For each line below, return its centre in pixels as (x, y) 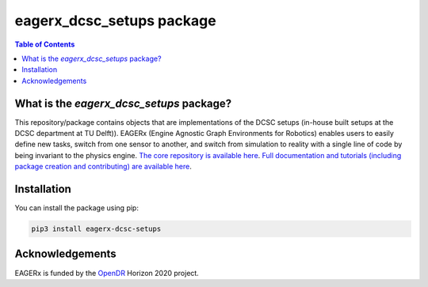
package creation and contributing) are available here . (103, 167)
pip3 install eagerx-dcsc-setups (96, 229)
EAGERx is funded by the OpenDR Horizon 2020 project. (107, 273)
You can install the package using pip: (76, 208)
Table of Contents (45, 44)
